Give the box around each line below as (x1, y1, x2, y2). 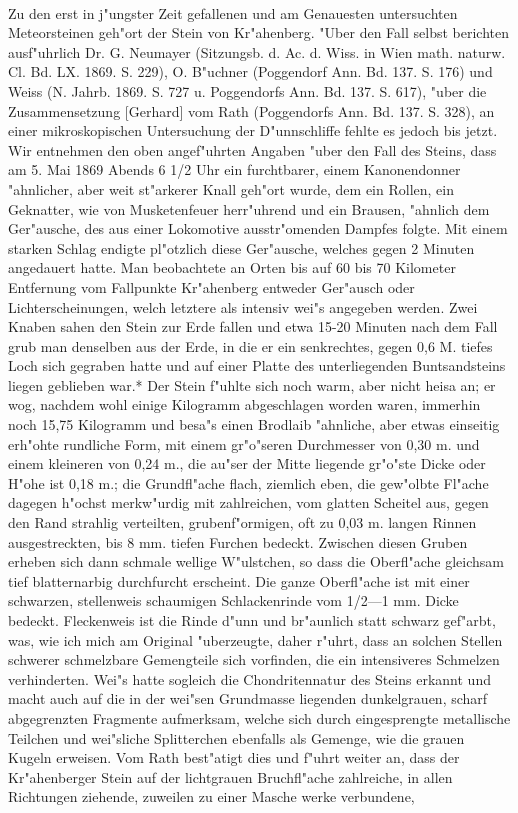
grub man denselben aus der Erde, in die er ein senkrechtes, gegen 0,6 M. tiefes (8, 335, 493, 356)
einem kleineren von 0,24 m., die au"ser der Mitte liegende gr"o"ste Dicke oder (8, 453, 486, 474)
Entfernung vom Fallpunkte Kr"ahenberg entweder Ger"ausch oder (8, 276, 415, 297)
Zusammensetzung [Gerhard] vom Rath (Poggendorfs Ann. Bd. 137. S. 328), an (8, 100, 495, 121)
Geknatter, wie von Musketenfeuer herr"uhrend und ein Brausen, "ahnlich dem (8, 198, 490, 219)
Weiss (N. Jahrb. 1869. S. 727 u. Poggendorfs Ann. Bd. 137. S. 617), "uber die (8, 80, 487, 101)
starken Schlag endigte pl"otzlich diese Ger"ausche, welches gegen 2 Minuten (8, 237, 475, 258)
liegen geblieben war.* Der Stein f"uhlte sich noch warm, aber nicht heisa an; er (8, 374, 496, 395)
